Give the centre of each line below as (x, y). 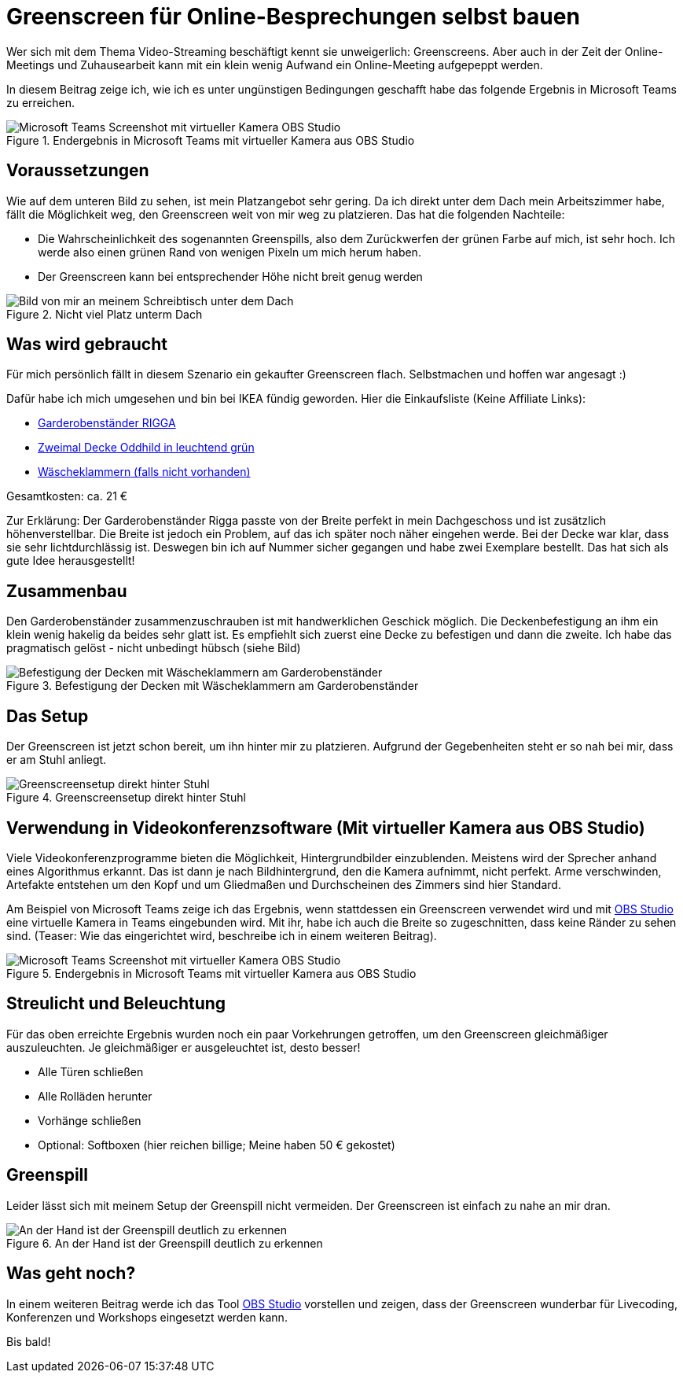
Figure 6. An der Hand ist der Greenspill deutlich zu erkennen (165, 1243)
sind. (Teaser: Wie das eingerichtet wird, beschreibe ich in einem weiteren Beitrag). (222, 935)
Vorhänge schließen (90, 1120)
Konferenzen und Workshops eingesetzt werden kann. (147, 1317)
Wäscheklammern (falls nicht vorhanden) (144, 472)
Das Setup (48, 716)
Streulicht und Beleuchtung (116, 1004)
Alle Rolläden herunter (95, 1096)
